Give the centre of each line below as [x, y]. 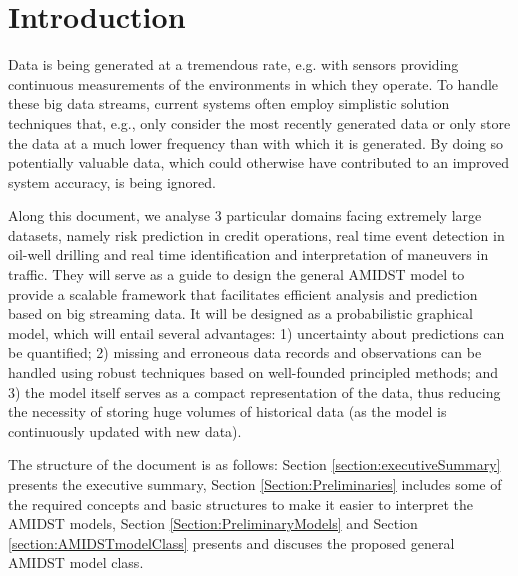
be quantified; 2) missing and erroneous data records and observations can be [245, 352]
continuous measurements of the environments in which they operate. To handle [253, 83]
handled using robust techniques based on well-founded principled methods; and [253, 372]
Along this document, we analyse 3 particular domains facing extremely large [245, 215]
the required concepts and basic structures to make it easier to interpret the [240, 503]
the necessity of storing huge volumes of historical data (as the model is [227, 411]
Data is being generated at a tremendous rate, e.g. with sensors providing [233, 64]
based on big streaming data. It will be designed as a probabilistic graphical [240, 313]
